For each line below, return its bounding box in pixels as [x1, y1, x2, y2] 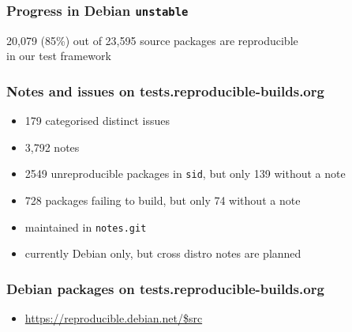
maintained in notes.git [24, 218, 147, 235]
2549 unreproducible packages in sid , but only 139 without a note [24, 165, 346, 182]
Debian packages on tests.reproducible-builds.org [6, 278, 324, 298]
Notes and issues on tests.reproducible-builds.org [6, 81, 324, 100]
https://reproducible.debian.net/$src [24, 310, 203, 326]
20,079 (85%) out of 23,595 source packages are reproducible [6, 32, 298, 48]
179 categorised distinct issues [24, 112, 170, 129]
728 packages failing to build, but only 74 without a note [24, 192, 301, 209]
